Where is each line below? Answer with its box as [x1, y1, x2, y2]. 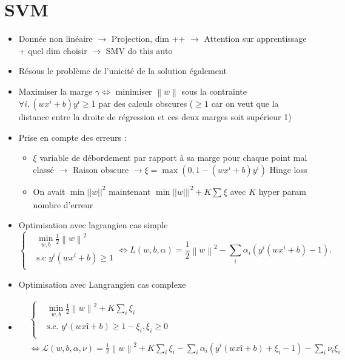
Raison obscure [73, 163, 129, 175]
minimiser [115, 84, 152, 97]
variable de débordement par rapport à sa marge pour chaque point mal [39, 151, 307, 164]
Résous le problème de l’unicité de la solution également [18, 64, 227, 77]
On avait [33, 185, 65, 197]
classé [33, 163, 54, 175]
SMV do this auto [106, 44, 173, 56]
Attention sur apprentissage [204, 32, 307, 45]
